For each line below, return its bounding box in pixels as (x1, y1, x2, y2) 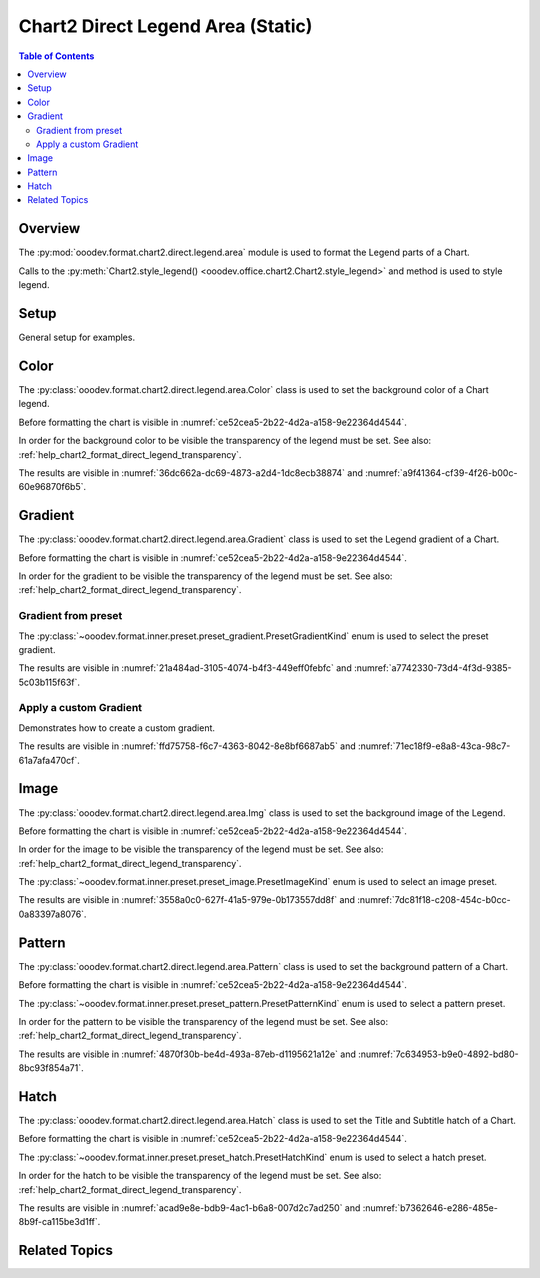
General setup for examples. (18, 331, 135, 344)
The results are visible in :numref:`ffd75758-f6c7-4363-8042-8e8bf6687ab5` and (18, 740, 357, 752)
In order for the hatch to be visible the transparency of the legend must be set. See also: (18, 1170, 382, 1182)
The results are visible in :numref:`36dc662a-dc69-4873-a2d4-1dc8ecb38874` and (18, 466, 364, 479)
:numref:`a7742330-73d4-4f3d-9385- (353, 662, 512, 674)
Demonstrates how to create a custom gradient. (18, 721, 215, 734)
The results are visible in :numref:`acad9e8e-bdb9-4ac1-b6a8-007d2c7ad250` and (18, 1201, 361, 1214)
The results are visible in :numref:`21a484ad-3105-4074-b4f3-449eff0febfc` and (18, 662, 352, 674)
